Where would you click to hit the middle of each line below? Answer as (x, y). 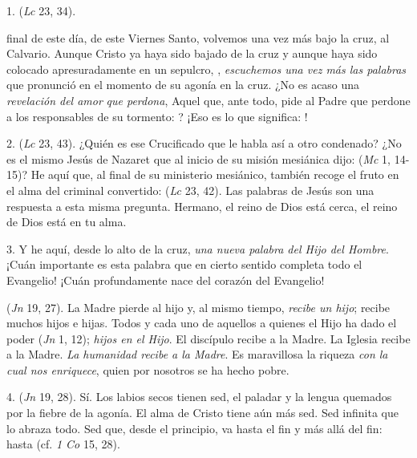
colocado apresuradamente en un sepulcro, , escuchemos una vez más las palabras (206, 69)
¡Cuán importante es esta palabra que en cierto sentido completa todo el (184, 264)
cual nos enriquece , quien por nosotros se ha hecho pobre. (148, 369)
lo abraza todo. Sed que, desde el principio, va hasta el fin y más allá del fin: (194, 428)
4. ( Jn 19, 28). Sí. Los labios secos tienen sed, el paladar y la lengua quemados (199, 397)
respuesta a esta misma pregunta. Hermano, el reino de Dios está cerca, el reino (202, 206)
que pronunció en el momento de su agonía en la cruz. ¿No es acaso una (183, 85)
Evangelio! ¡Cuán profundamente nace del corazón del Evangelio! (166, 280)
